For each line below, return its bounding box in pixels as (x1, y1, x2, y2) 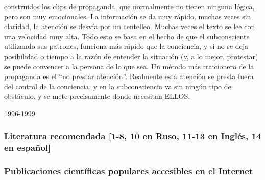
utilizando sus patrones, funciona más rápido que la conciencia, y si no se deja (4, 41, 249, 52)
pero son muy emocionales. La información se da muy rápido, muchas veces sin (4, 11, 251, 21)
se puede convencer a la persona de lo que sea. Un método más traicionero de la (4, 61, 254, 71)
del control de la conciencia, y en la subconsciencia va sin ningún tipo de (4, 81, 231, 91)
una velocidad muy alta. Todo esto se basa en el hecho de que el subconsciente (4, 31, 250, 41)
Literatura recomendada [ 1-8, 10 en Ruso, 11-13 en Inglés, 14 (4, 130, 261, 142)
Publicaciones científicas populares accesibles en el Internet (4, 165, 253, 177)
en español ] (4, 141, 51, 154)
